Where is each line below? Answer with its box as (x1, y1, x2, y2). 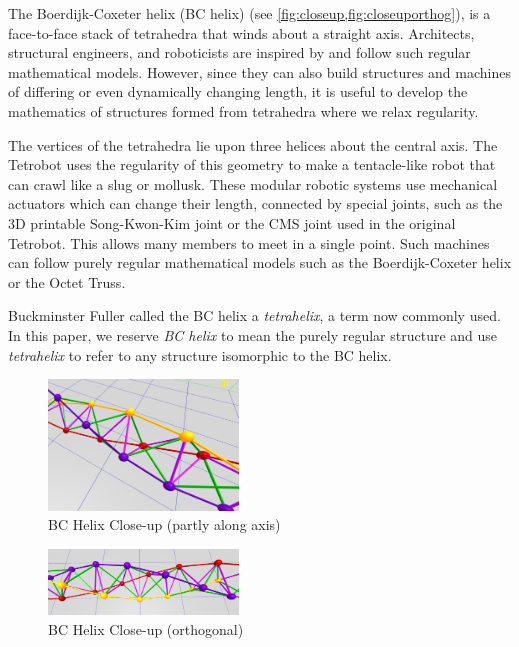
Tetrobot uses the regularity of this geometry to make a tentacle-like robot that (8, 154, 496, 175)
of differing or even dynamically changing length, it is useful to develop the (8, 81, 468, 102)
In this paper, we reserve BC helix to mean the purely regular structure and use (8, 324, 498, 345)
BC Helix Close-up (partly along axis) (48, 514, 281, 535)
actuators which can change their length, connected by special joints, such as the (8, 193, 503, 214)
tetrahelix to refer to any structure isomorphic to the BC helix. (8, 344, 392, 365)
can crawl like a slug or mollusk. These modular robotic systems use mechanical (8, 173, 498, 194)
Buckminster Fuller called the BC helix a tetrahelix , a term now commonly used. (8, 305, 501, 326)
